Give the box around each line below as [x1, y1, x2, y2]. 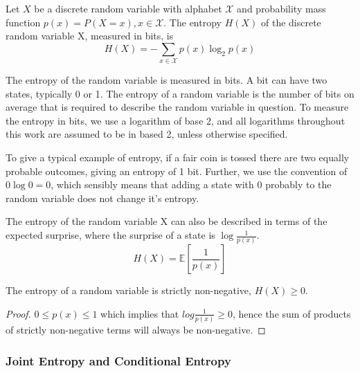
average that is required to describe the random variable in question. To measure [6, 100, 349, 114]
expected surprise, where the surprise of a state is [6, 228, 215, 242]
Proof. [6, 306, 31, 320]
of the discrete [260, 15, 321, 29]
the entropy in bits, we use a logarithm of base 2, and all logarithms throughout [6, 113, 345, 127]
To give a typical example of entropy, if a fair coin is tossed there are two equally [6, 150, 350, 165]
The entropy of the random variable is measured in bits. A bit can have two [6, 73, 327, 87]
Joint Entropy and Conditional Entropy [6, 352, 231, 369]
